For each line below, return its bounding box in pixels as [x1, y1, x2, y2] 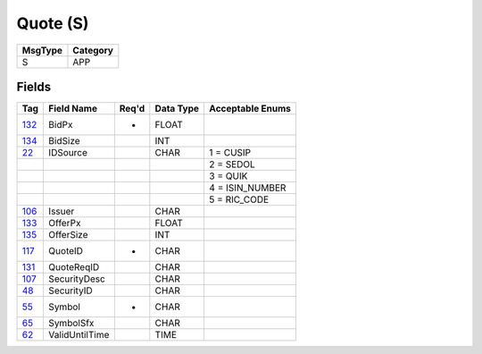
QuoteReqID [48, 261, 100, 274]
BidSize [48, 135, 80, 147]
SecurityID [48, 284, 93, 297]
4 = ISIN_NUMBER [209, 181, 287, 194]
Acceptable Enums [209, 103, 292, 115]
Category [72, 44, 113, 56]
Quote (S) [16, 13, 89, 33]
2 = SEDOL [209, 158, 256, 171]
